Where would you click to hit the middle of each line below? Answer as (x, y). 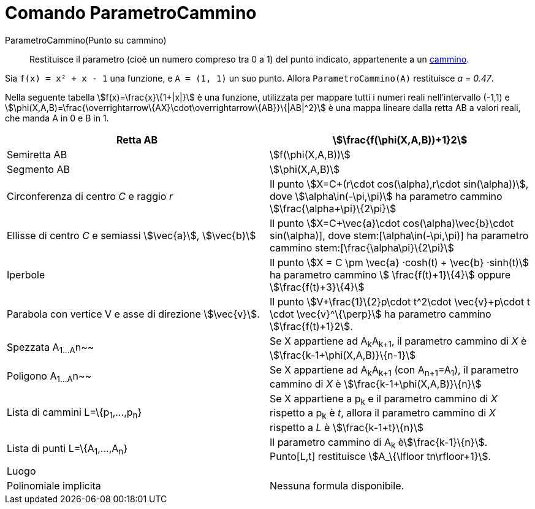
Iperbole (26, 274)
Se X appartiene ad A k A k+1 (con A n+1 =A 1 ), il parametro (394, 371)
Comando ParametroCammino (131, 13)
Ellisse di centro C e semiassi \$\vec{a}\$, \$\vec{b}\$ (131, 235)
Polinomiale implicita (54, 485)
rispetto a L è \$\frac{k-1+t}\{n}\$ (347, 427)
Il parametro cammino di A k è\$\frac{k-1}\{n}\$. (379, 443)
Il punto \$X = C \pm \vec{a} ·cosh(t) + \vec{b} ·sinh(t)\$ (399, 262)
